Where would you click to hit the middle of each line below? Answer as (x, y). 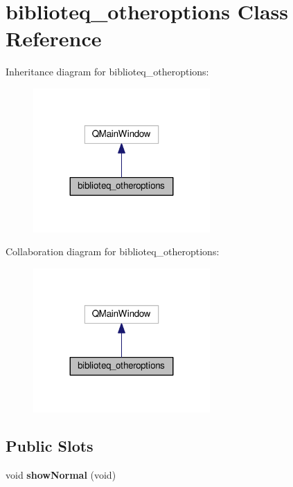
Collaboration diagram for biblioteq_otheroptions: (113, 251)
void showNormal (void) (61, 474)
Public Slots (50, 445)
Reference (54, 38)
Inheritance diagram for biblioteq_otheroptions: (107, 72)
